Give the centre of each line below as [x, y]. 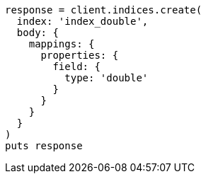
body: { [38, 33]
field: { [76, 67]
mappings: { [62, 44]
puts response [44, 146]
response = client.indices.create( [104, 10]
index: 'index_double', [82, 21]
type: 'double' [107, 78]
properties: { [80, 55]
